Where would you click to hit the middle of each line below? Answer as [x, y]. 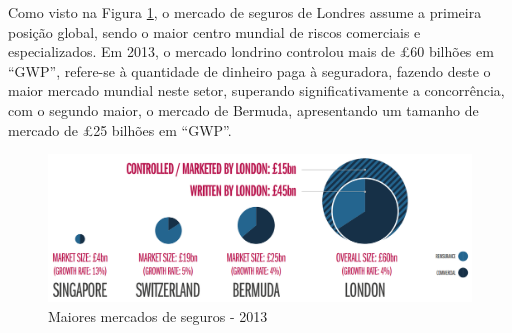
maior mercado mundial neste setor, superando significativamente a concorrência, [256, 90]
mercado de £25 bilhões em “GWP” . [120, 129]
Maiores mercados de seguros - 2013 [158, 315]
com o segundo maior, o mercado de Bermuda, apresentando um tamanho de [243, 109]
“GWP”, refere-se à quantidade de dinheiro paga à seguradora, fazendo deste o [249, 70]
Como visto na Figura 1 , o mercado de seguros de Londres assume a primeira [245, 12]
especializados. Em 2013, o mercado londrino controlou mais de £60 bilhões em [251, 51]
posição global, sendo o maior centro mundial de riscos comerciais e [214, 31]
